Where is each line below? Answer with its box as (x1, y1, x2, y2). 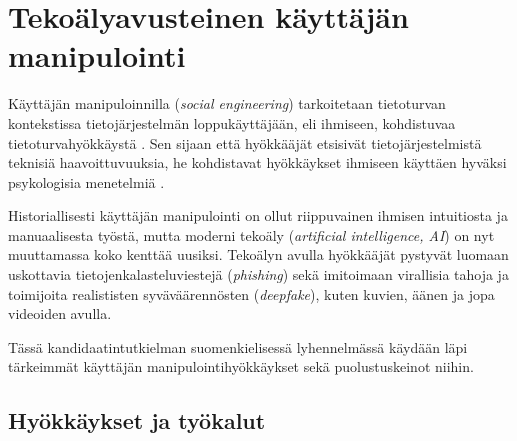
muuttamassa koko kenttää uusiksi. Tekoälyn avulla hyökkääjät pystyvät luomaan (8, 244, 509, 265)
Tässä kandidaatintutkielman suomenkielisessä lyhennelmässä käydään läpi (8, 336, 468, 357)
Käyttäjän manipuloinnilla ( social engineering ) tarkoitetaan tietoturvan (8, 93, 446, 114)
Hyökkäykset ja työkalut (8, 405, 266, 436)
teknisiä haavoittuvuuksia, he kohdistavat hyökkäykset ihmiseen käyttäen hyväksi (8, 152, 507, 173)
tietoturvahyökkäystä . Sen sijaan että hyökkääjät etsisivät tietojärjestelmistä (8, 132, 482, 153)
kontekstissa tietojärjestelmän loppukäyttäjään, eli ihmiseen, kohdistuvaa (8, 112, 456, 133)
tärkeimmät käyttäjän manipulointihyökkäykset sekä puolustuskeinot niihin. (8, 356, 474, 377)
